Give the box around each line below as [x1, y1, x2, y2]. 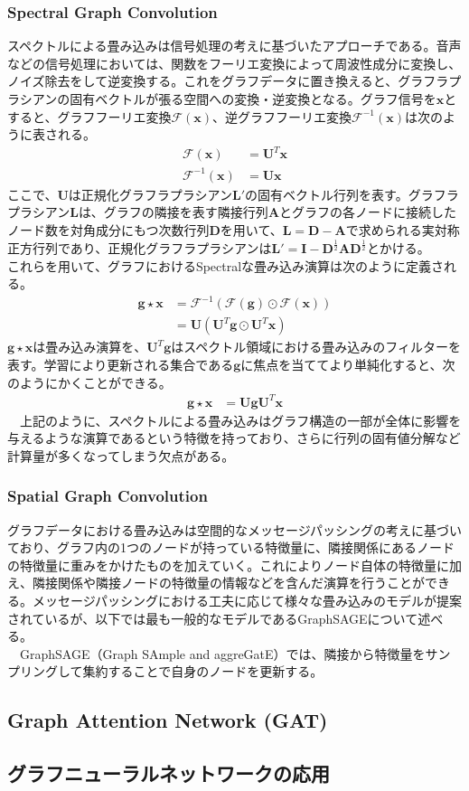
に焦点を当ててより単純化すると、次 [240, 354, 455, 373]
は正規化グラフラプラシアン [68, 184, 233, 203]
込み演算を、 [70, 337, 147, 356]
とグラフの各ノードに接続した [279, 202, 457, 221]
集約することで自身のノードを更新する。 [82, 662, 324, 681]
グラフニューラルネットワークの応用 [7, 759, 330, 787]
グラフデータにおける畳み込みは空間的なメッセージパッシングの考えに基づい [7, 520, 462, 539]
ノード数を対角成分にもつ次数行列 [7, 221, 210, 240]
